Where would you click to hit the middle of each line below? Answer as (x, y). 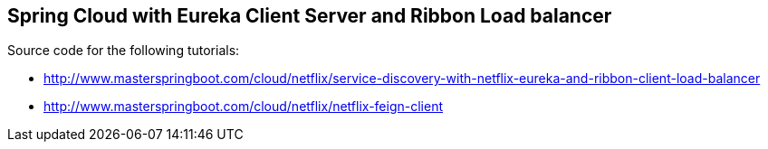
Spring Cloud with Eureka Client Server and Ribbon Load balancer (310, 16)
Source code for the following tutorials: (124, 51)
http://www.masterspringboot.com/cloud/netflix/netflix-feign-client (244, 107)
